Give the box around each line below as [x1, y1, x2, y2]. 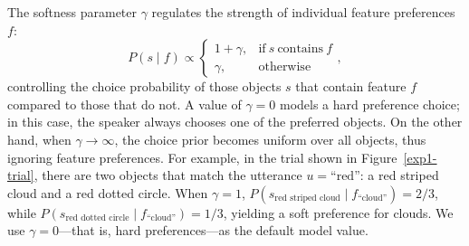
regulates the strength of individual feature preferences [151, 3, 455, 21]
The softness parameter [7, 3, 138, 21]
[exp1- [403, 147, 437, 166]
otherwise [258, 60, 311, 73]
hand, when [7, 129, 72, 148]
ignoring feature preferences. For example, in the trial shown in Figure [7, 147, 397, 166]
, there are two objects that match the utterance [33, 166, 302, 184]
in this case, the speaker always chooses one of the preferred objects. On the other [7, 112, 463, 131]
